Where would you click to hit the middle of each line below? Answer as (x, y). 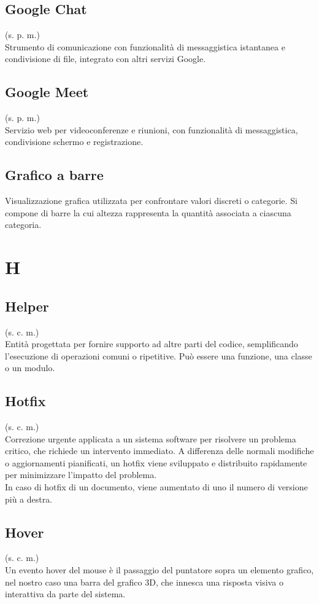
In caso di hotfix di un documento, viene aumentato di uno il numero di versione (156, 487)
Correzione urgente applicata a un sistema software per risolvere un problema (151, 438)
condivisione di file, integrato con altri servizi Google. (106, 59)
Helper (27, 306)
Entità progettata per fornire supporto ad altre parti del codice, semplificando (152, 344)
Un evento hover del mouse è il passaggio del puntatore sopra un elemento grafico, (159, 570)
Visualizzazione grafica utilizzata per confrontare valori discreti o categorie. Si (151, 201)
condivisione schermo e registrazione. (74, 142)
